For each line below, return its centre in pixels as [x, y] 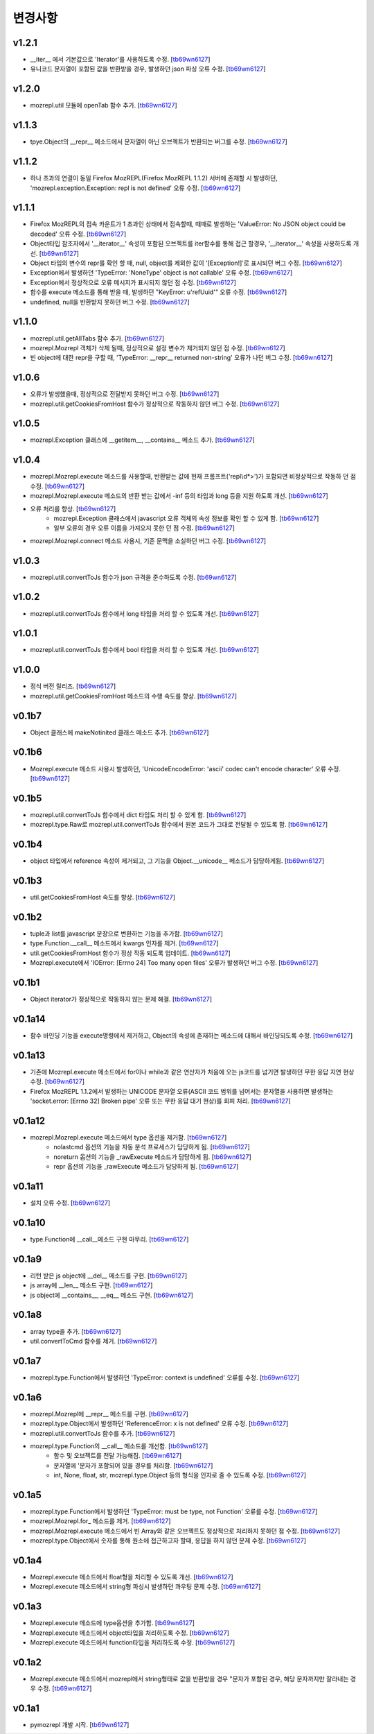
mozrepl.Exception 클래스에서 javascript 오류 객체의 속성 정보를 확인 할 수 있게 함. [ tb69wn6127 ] [186, 518]
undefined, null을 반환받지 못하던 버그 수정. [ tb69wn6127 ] [110, 302]
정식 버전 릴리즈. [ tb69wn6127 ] [73, 686]
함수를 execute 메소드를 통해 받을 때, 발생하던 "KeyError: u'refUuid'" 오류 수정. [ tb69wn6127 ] [159, 292]
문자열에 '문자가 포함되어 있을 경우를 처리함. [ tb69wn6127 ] [133, 1465]
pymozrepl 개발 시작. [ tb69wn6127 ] [80, 1725]
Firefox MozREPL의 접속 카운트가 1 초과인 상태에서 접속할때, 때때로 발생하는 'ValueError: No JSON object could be [188, 224]
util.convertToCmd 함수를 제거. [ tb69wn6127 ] [93, 1341]
